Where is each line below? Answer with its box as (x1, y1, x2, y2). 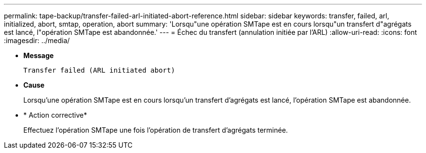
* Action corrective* (23, 111, 88, 119)
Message (23, 51, 54, 60)
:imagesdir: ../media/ (4, 36, 70, 45)
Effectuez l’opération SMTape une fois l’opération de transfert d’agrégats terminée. (23, 126, 288, 134)
